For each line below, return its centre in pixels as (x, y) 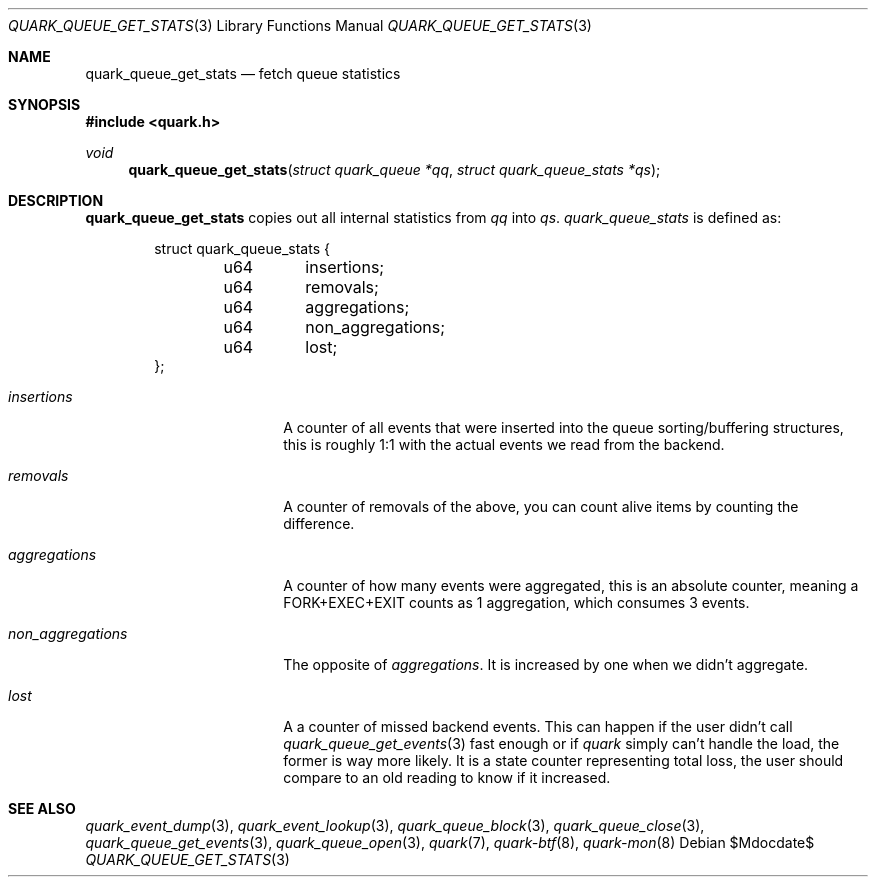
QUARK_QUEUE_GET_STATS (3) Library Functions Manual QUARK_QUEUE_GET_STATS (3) (300, 25)
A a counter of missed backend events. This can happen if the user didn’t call (538, 726)
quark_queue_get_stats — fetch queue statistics (243, 73)
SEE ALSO (42, 808)
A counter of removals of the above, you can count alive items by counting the (541, 506)
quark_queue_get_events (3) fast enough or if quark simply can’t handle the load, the (561, 743)
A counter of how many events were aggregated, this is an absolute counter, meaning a (571, 585)
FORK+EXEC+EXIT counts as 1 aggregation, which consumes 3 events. (516, 602)
